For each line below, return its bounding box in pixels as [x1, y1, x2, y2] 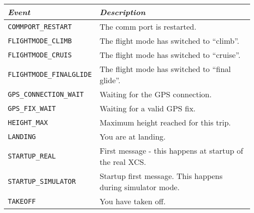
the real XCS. [99, 156, 147, 167]
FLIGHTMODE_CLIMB [8, 36, 72, 45]
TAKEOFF [8, 197, 36, 205]
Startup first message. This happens [99, 170, 223, 181]
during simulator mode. [99, 181, 180, 193]
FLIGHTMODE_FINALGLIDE [8, 71, 92, 78]
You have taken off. [99, 195, 166, 207]
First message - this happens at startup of [99, 145, 243, 156]
